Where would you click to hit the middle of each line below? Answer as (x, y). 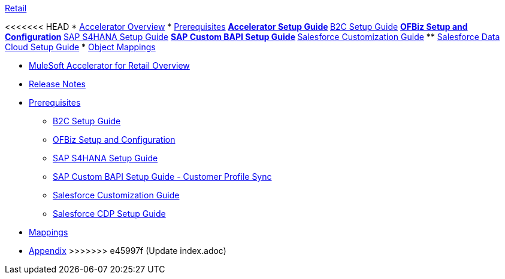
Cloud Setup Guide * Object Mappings (80, 47)
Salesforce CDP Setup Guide (109, 214)
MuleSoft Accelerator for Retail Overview (109, 65)
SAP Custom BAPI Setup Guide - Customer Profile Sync (162, 177)
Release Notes (57, 84)
